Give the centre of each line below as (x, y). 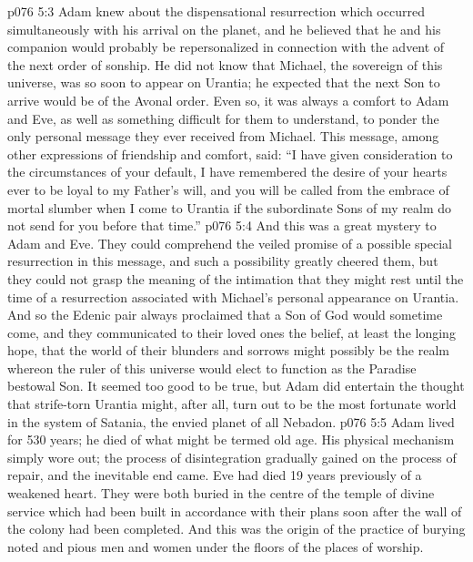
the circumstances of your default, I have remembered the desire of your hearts (227, 172)
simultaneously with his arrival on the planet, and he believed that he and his (224, 29)
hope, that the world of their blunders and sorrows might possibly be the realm (228, 350)
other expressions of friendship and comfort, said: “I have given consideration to (230, 153)
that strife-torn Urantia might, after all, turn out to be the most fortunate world (232, 404)
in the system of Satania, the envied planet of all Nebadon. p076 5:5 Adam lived (231, 421)
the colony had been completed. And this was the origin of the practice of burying (236, 529)
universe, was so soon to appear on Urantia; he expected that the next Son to (224, 82)
